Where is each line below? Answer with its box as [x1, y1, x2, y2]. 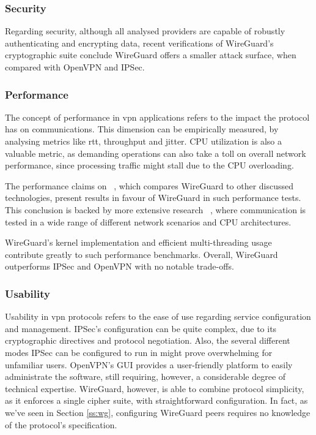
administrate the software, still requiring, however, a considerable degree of [5, 370, 286, 383]
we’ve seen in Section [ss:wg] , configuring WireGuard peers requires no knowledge [5, 406, 310, 418]
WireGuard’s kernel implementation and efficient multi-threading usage [5, 236, 272, 249]
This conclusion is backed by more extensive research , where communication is [5, 203, 306, 216]
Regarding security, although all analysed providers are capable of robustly [5, 25, 285, 37]
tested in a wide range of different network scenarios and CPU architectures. [5, 215, 292, 228]
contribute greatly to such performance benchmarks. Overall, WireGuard [5, 248, 278, 260]
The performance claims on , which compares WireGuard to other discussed [5, 179, 294, 192]
